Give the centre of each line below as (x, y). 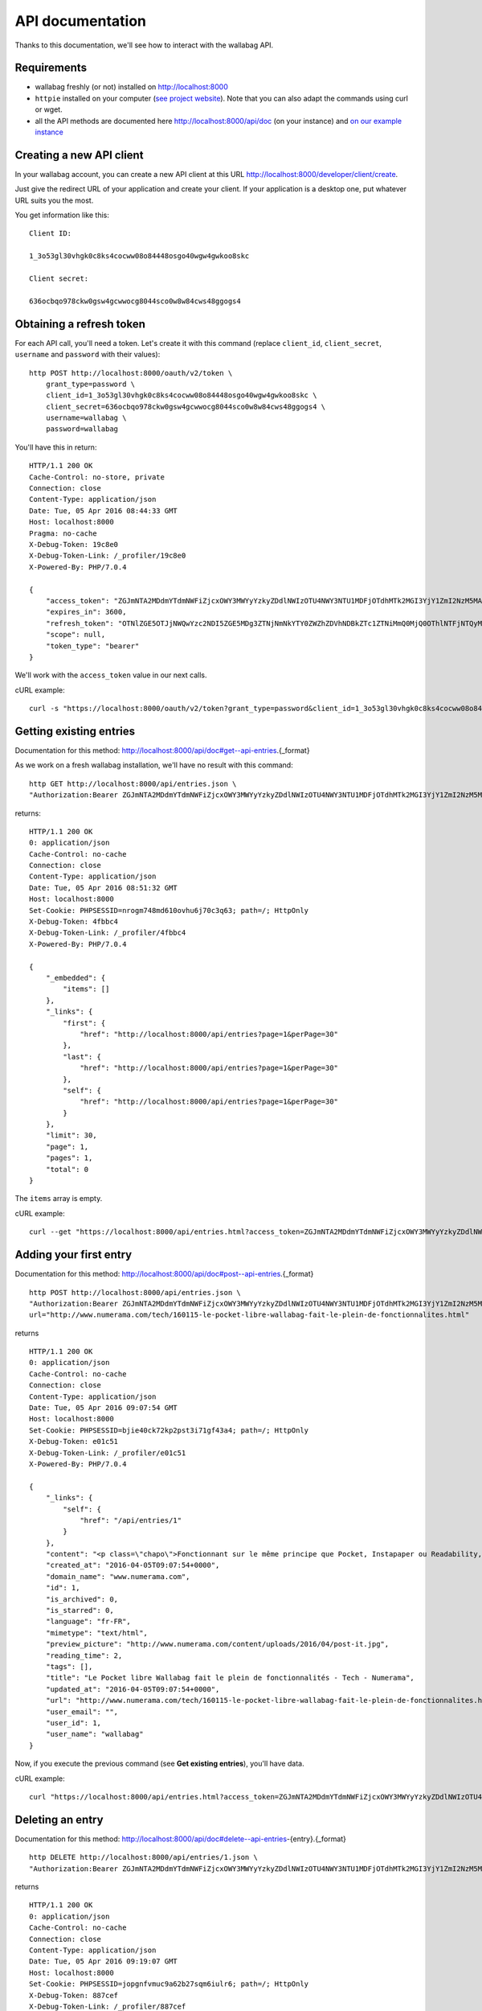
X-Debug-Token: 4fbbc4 (74, 922)
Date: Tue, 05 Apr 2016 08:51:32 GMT (104, 888)
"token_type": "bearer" (92, 646)
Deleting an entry (59, 1819)
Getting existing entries (75, 731)
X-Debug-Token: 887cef (74, 1995)
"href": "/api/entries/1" (131, 1520)
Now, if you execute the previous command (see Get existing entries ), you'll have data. (159, 1764)
